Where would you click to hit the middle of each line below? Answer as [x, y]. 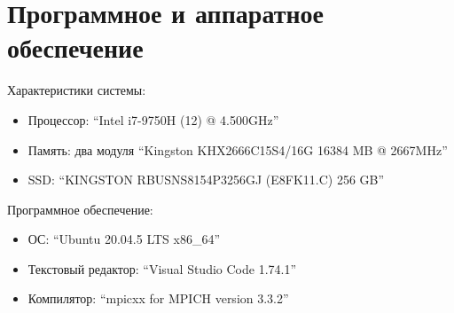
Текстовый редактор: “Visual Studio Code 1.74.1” [162, 268]
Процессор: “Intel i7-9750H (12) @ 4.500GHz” [153, 119]
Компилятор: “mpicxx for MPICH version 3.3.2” [158, 298]
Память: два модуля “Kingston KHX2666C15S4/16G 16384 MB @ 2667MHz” [238, 149]
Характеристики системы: [77, 90]
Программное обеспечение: [80, 209]
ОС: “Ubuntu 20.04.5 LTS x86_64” [124, 239]
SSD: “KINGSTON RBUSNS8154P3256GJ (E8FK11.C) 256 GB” [206, 180]
